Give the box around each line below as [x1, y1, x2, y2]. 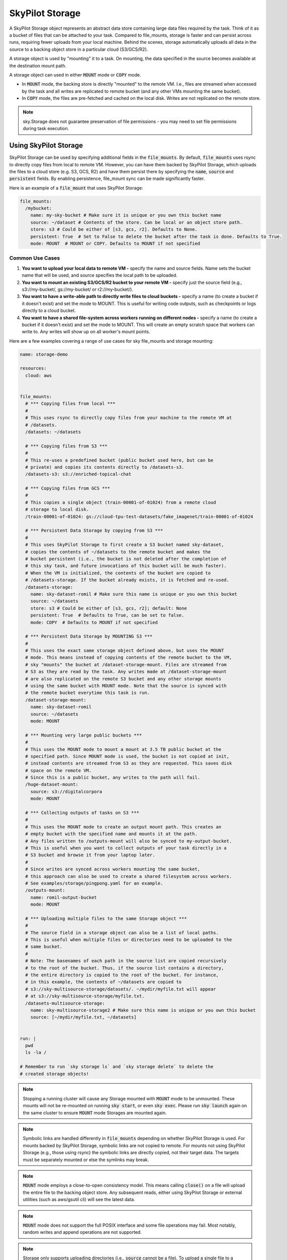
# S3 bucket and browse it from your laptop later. [25, 852, 155, 858]
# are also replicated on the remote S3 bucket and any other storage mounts [25, 676, 222, 681]
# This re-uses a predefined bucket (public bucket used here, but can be [25, 457, 214, 463]
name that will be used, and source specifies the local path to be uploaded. [22, 272, 178, 278]
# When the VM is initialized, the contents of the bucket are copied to [25, 570, 211, 576]
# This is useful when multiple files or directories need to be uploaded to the [25, 937, 232, 942]
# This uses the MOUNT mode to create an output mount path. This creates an [25, 824, 222, 830]
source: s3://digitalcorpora [30, 789, 103, 794]
